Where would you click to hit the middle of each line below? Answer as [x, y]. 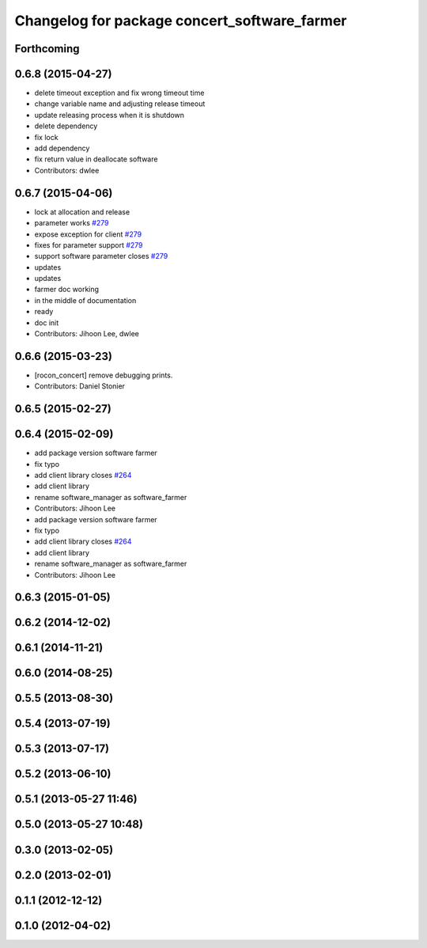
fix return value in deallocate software [96, 159]
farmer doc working [66, 290]
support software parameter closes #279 [101, 256]
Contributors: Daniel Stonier [80, 386]
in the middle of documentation [85, 300]
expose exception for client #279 [88, 234]
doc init [47, 322]
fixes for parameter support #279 [89, 245]
